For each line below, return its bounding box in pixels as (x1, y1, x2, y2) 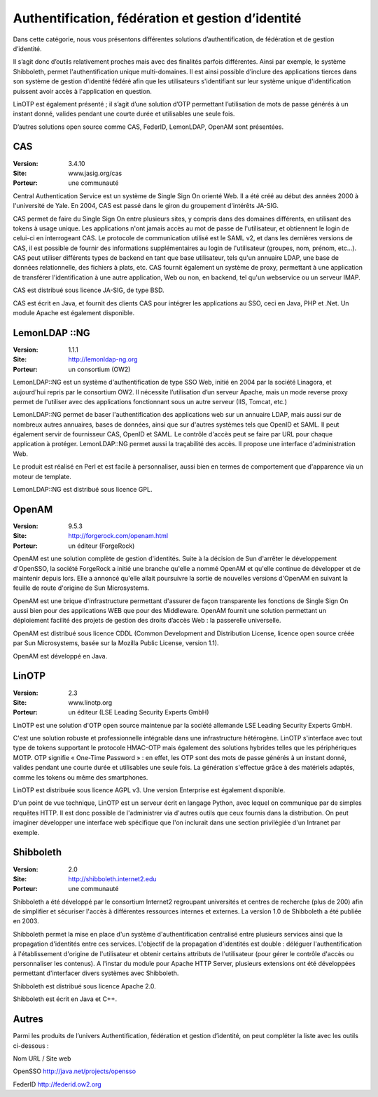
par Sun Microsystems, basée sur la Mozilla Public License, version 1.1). (13, 639, 219, 647)
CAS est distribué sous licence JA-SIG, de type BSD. (13, 286, 164, 294)
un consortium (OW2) (68, 365, 131, 373)
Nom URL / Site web (13, 1054, 71, 1063)
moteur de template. (13, 472, 71, 481)
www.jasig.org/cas (68, 169, 122, 177)
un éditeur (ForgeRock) (68, 541, 135, 550)
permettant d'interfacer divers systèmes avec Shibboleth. (13, 969, 179, 977)
